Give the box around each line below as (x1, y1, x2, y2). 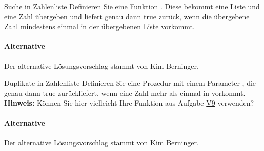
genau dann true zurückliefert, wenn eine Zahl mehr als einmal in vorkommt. (4, 87, 246, 98)
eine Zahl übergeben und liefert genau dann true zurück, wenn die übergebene (4, 11, 250, 21)
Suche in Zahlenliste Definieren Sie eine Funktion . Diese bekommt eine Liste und (4, 1, 260, 11)
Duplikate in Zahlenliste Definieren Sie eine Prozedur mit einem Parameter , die (4, 78, 256, 88)
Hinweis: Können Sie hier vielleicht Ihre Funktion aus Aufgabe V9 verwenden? (4, 97, 254, 108)
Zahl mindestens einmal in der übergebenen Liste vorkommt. (4, 21, 195, 32)
